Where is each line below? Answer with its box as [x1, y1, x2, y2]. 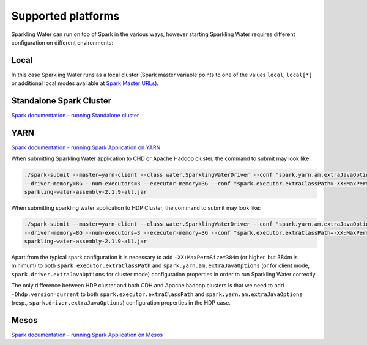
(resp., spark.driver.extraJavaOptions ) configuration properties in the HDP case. [11, 299, 231, 306]
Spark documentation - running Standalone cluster [11, 112, 139, 119]
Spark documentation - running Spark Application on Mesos [11, 331, 163, 338]
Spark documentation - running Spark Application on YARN [11, 144, 161, 151]
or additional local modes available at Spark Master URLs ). [11, 80, 159, 87]
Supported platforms [11, 9, 120, 23]
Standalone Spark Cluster [11, 95, 112, 106]
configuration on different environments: [11, 39, 113, 46]
